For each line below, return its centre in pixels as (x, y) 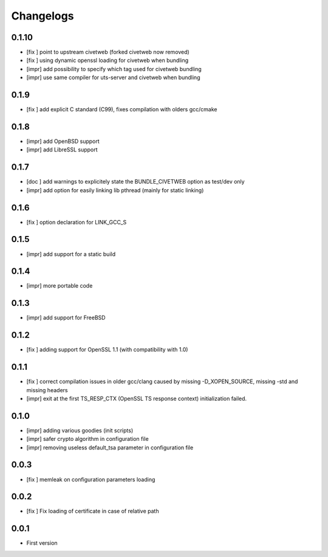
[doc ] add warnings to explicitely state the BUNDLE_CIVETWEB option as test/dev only (136, 182)
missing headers (47, 390)
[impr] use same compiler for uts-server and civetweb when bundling (113, 78)
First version (42, 543)
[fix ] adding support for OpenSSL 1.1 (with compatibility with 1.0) (107, 350)
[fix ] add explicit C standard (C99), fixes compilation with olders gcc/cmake (122, 109)
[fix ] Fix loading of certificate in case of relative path (93, 511)
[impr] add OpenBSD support (63, 141)
